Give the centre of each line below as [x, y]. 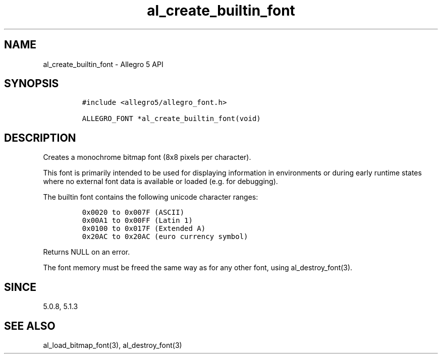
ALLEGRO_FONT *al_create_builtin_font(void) [171, 119]
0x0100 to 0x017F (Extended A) [144, 229]
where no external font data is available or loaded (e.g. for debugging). [160, 182]
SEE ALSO [30, 326]
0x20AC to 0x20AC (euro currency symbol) [165, 237]
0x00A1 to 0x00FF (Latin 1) [137, 221]
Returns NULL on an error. [87, 252]
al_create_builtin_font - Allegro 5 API [103, 64]
